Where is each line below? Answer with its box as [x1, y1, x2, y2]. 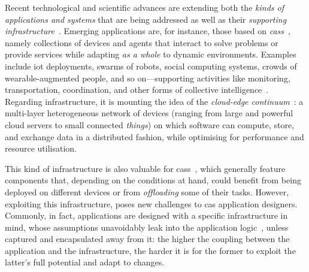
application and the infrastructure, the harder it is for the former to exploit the [5, 244, 296, 256]
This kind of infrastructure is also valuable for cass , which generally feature [5, 162, 286, 174]
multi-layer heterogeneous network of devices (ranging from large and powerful [5, 107, 293, 119]
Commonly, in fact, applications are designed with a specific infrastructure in [5, 209, 288, 222]
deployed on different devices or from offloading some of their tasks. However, [5, 185, 289, 198]
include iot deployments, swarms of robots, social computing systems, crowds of [5, 59, 297, 72]
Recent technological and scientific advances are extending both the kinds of [5, 1, 284, 13]
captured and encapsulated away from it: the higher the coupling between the [5, 232, 290, 245]
